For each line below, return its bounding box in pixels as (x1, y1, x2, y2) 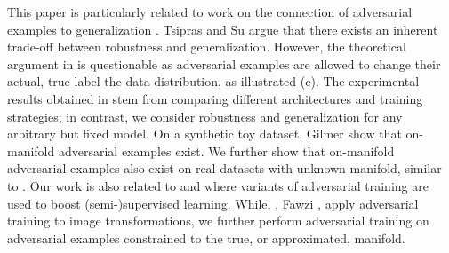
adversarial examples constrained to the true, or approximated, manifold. (7, 228, 405, 247)
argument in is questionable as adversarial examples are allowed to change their (7, 54, 441, 73)
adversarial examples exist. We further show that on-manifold (58, 141, 395, 160)
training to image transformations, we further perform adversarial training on (7, 211, 429, 230)
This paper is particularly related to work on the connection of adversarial (7, 3, 413, 20)
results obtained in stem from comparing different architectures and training (7, 89, 423, 107)
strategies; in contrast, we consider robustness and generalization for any (7, 107, 403, 125)
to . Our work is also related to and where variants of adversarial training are (7, 176, 429, 194)
